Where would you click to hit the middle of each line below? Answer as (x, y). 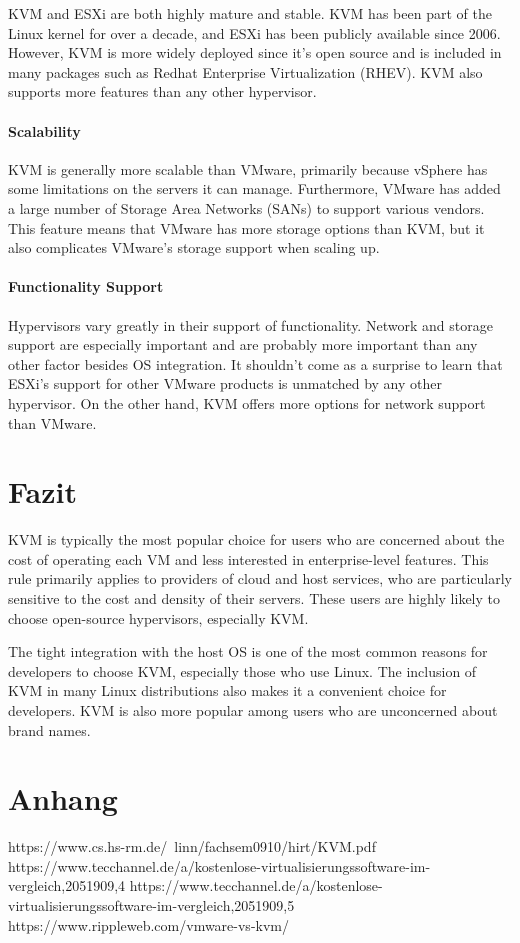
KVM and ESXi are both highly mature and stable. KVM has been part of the (250, 13)
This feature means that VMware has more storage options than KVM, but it (246, 227)
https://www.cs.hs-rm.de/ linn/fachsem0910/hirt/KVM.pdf (192, 846)
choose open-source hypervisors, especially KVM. (158, 617)
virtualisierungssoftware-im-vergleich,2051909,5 (151, 905)
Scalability (44, 130)
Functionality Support (86, 286)
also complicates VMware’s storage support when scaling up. (194, 247)
